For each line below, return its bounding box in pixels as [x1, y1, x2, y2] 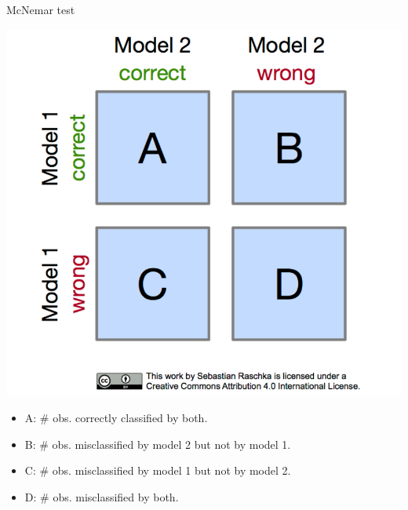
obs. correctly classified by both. [53, 409, 208, 425]
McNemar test [6, 2, 75, 17]
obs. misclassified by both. [53, 488, 179, 505]
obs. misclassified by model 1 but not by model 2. [52, 462, 291, 479]
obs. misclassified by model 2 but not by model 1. [52, 435, 291, 452]
